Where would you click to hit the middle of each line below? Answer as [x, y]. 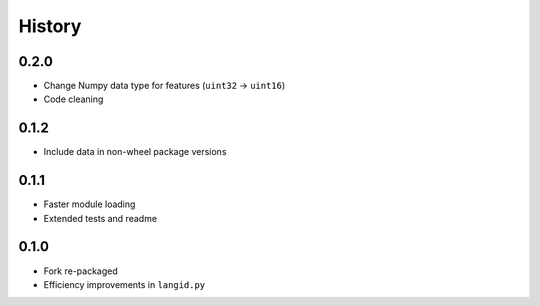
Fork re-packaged [81, 271]
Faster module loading [89, 204]
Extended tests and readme [100, 218]
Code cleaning [73, 99]
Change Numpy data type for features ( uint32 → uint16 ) [164, 86]
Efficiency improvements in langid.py [124, 284]
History [50, 26]
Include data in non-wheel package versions [135, 152]
